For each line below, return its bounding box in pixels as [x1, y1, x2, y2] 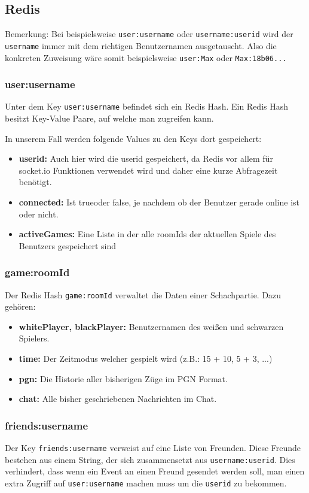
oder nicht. [19, 207, 59, 220]
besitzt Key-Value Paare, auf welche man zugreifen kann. [5, 112, 214, 125]
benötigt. [19, 176, 52, 188]
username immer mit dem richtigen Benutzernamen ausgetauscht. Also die [5, 39, 277, 52]
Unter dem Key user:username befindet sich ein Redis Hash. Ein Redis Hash [5, 100, 289, 113]
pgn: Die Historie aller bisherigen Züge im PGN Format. [19, 372, 228, 385]
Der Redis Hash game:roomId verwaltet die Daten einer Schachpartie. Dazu [5, 288, 282, 301]
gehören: [5, 300, 36, 313]
